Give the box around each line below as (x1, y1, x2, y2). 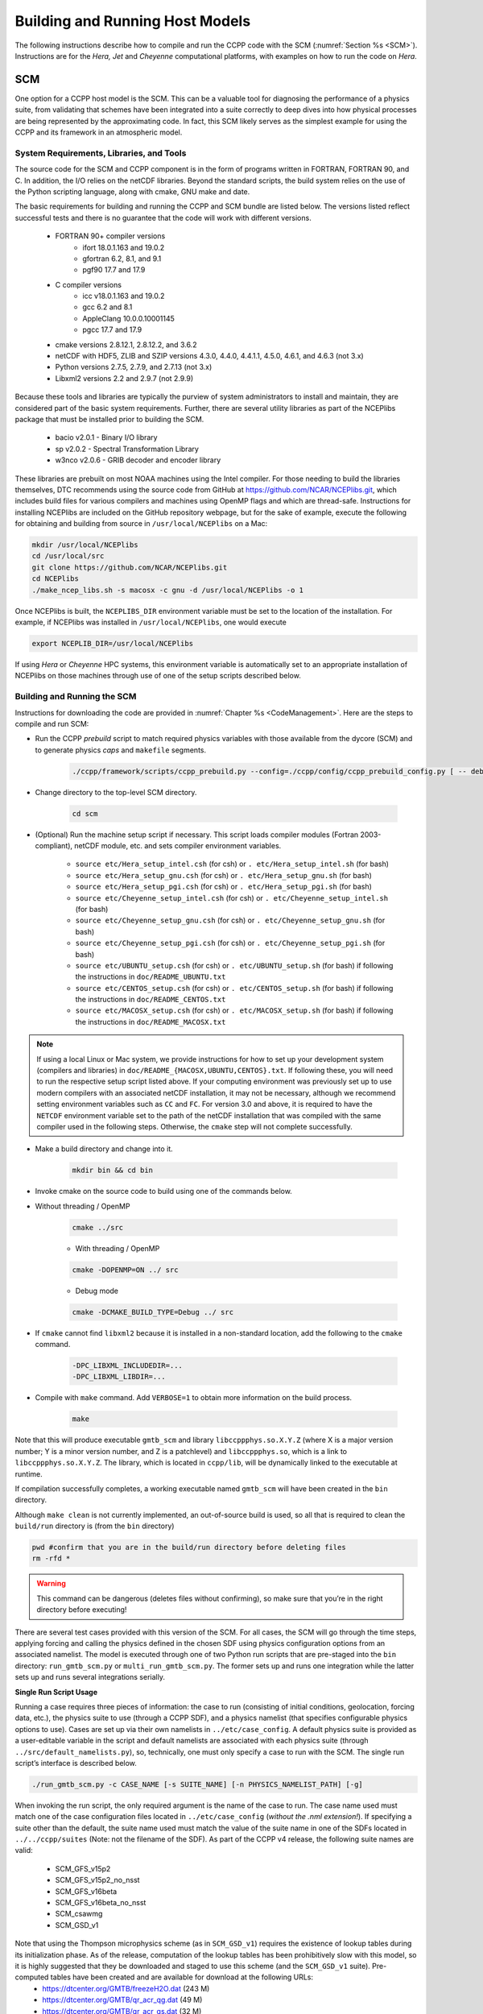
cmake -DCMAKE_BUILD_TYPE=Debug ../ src (72, 1307, 233, 1316)
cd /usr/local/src (31, 552, 105, 561)
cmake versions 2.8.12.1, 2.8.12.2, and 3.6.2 (55, 339, 197, 350)
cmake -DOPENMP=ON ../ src (72, 1265, 179, 1274)
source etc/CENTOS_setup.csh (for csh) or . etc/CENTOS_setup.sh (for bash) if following (75, 983, 394, 992)
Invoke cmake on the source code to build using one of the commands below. (35, 1187, 293, 1196)
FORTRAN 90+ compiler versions (55, 231, 166, 241)
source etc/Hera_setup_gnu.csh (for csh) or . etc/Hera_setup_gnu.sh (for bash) (75, 870, 372, 880)
